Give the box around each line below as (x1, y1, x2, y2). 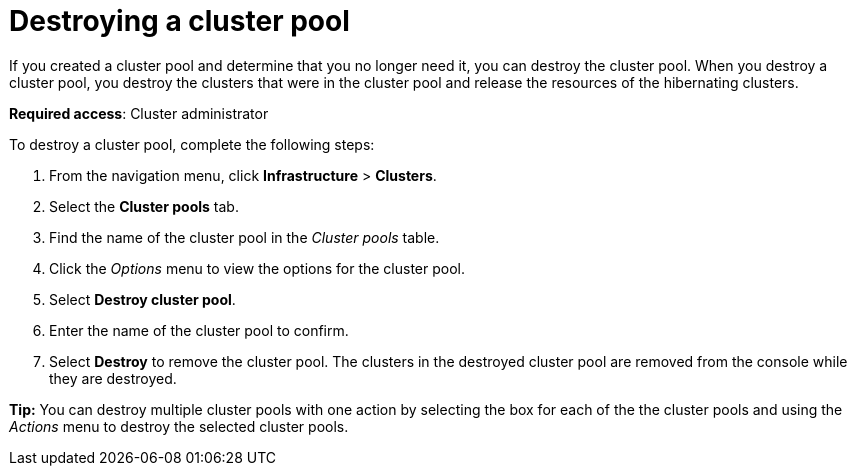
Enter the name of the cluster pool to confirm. (49, 321, 349, 339)
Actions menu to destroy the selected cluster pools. (9, 417, 349, 435)
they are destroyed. (49, 369, 177, 387)
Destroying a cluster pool (9, 4, 350, 38)
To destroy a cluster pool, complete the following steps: (9, 135, 375, 153)
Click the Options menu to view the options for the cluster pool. (49, 259, 466, 277)
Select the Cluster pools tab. (49, 197, 239, 215)
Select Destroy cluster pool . (49, 290, 236, 308)
